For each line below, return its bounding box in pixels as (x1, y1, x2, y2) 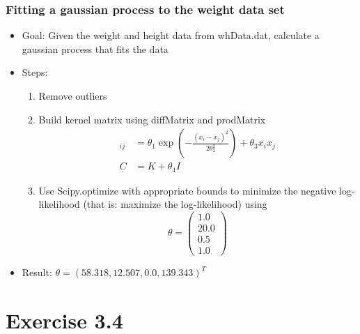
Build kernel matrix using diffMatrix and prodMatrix (38, 112, 266, 126)
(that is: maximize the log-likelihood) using (83, 197, 267, 211)
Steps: (22, 65, 48, 79)
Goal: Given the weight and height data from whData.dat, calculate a (22, 28, 320, 43)
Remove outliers (38, 89, 107, 103)
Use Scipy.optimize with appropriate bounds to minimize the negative (38, 183, 336, 197)
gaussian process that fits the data (22, 41, 169, 56)
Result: (22, 265, 52, 280)
